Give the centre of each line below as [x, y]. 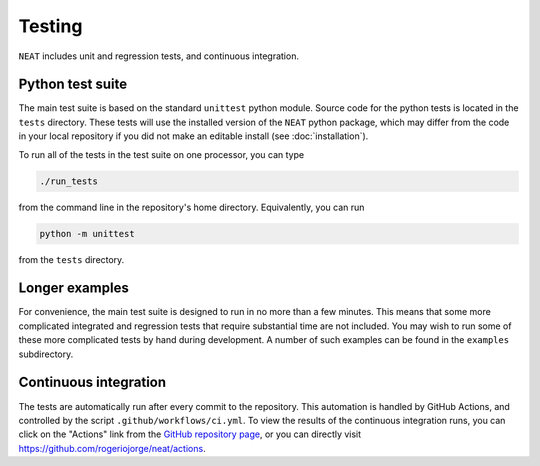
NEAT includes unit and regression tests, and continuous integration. [159, 56]
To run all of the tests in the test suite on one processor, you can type [161, 154]
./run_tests [69, 181]
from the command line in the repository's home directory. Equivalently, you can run [191, 207]
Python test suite [73, 84]
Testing [50, 26]
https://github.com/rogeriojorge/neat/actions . [112, 448]
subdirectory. [46, 354]
